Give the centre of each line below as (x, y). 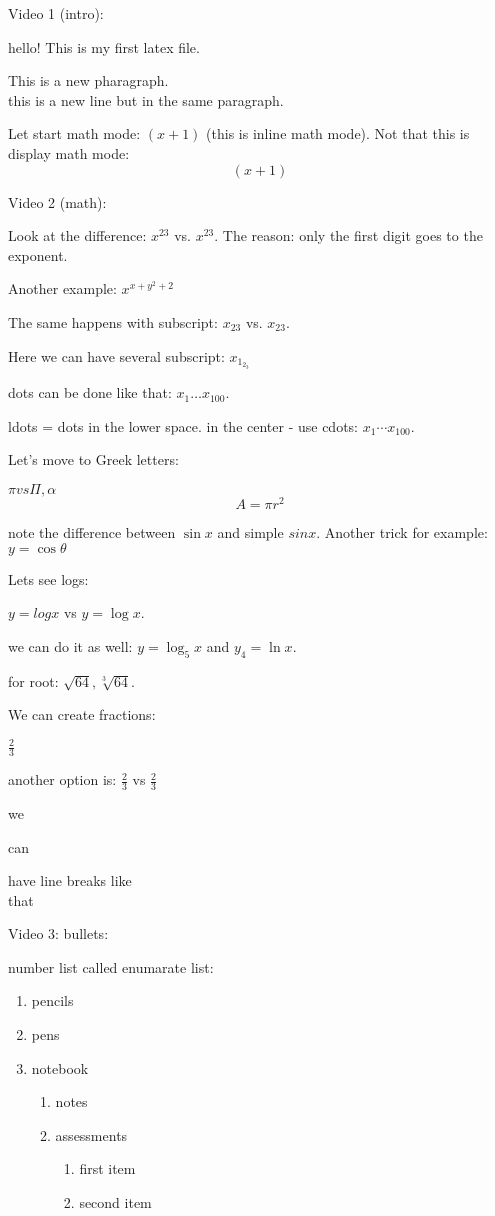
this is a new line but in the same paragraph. (146, 99)
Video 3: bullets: (58, 933)
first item (107, 1168)
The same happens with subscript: (113, 321)
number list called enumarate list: (111, 966)
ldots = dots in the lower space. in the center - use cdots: (183, 425)
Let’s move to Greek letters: (93, 459)
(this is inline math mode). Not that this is (338, 133)
